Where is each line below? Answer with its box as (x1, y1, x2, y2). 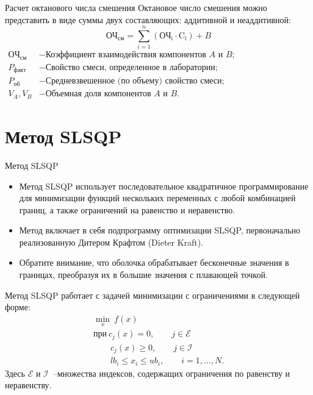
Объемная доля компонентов (45, 90, 151, 99)
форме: (5, 301, 31, 313)
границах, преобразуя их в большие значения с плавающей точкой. (19, 268, 268, 281)
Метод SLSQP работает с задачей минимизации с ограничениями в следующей (5, 288, 300, 301)
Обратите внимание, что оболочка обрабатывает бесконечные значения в (19, 256, 289, 269)
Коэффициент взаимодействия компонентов (45, 51, 206, 60)
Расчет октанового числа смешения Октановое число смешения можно (5, 1, 267, 13)
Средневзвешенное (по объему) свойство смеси (45, 77, 222, 86)
